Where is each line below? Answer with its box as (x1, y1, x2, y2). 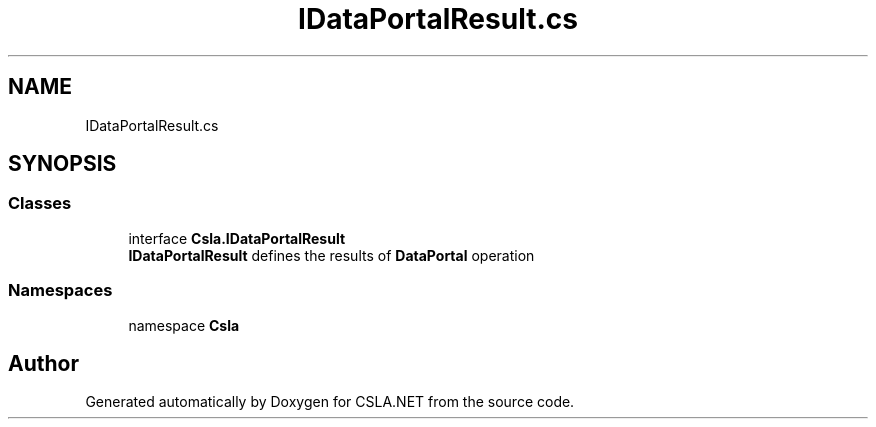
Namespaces (8, 280, 113, 301)
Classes (8, 193, 72, 214)
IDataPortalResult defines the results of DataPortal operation (128, 246, 535, 264)
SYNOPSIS (8, 151, 117, 177)
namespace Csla (128, 316, 240, 334)
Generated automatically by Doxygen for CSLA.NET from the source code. (85, 393, 575, 411)
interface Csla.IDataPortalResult (128, 229, 346, 247)
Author (8, 350, 79, 376)
